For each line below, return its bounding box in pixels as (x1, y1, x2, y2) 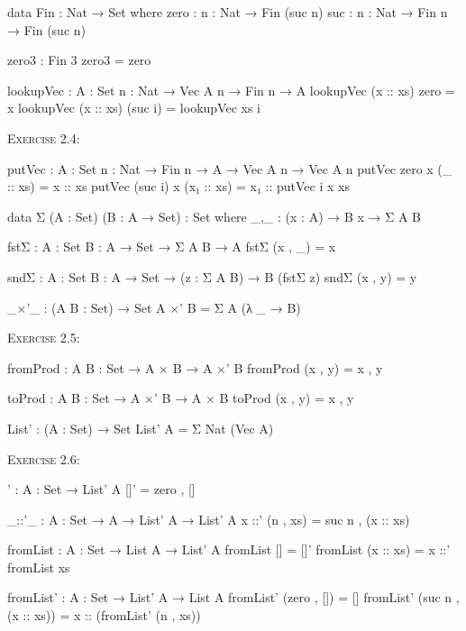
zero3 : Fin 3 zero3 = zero (7, 50, 151, 69)
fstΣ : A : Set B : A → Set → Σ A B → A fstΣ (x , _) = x (7, 237, 336, 256)
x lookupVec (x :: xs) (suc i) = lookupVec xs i (7, 98, 261, 117)
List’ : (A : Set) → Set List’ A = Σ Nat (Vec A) (7, 418, 274, 437)
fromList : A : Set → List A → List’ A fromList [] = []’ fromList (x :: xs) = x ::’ (7, 540, 451, 559)
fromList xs (7, 557, 70, 576)
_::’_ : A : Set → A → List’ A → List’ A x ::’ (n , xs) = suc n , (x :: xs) (7, 509, 410, 528)
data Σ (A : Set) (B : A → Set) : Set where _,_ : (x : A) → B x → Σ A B (7, 206, 422, 225)
